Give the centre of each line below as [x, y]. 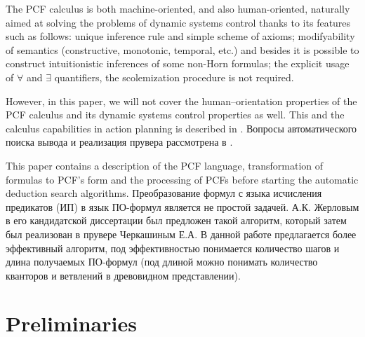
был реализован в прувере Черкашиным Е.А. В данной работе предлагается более [181, 234]
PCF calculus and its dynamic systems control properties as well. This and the [175, 115]
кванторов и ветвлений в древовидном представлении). [123, 275]
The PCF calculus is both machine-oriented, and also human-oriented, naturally [178, 8]
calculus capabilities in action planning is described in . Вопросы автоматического [181, 128]
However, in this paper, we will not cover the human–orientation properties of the [181, 101]
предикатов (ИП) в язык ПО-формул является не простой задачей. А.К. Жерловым [182, 206]
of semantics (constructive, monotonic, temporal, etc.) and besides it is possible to [182, 49]
